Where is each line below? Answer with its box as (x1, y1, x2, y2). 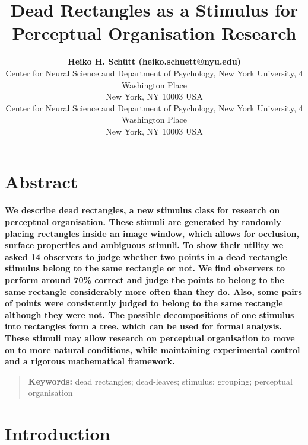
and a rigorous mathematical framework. (5, 355, 175, 367)
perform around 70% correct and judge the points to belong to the (5, 273, 284, 286)
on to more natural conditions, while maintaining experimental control (5, 343, 300, 356)
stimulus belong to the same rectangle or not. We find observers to (5, 262, 285, 274)
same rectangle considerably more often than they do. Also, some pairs (5, 285, 302, 297)
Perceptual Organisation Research (12, 21, 297, 45)
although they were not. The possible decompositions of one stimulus (5, 308, 294, 321)
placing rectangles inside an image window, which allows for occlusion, (5, 227, 299, 239)
